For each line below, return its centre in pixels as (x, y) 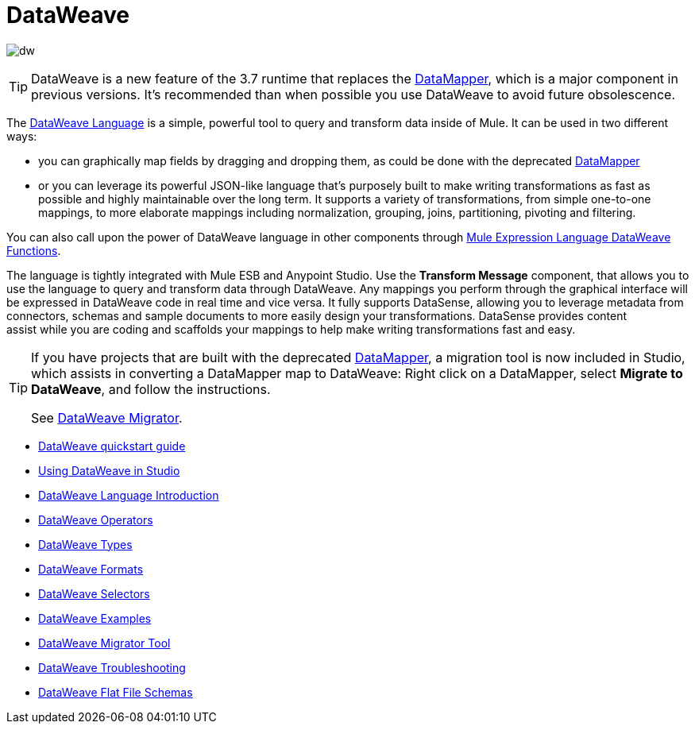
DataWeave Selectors (94, 593)
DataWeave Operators (96, 519)
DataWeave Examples (95, 618)
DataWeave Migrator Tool (104, 643)
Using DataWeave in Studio (109, 470)
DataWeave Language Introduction (129, 495)
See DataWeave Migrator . (107, 417)
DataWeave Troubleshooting (112, 667)
